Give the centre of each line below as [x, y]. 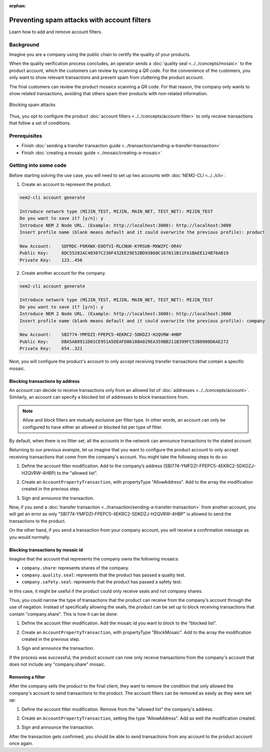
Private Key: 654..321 [51, 349]
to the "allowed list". [77, 473]
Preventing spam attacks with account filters [80, 20]
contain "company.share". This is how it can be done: [64, 614]
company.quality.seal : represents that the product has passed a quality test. [104, 575]
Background [24, 45]
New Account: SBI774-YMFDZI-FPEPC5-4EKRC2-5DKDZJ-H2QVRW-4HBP [101, 335]
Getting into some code [38, 165]
